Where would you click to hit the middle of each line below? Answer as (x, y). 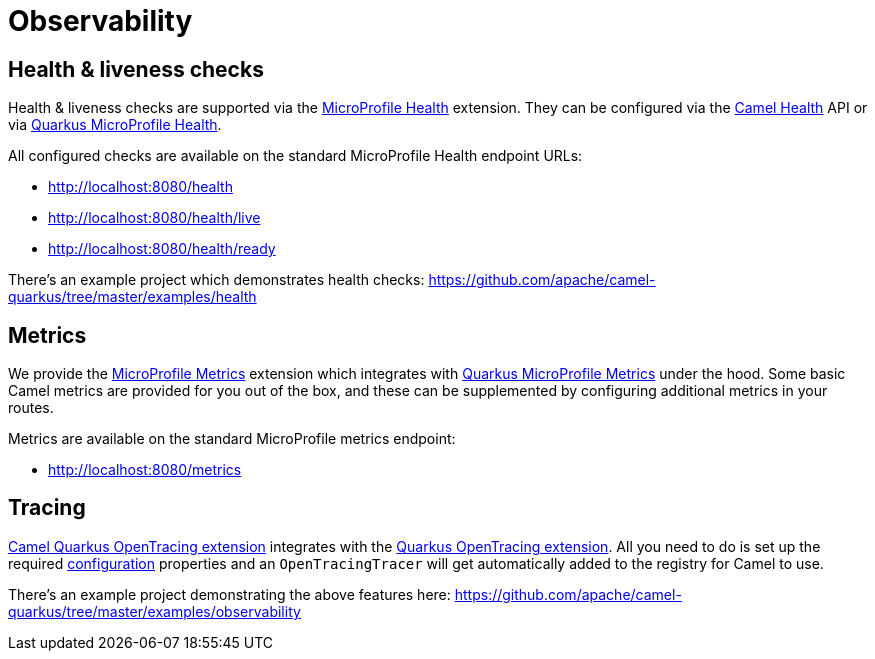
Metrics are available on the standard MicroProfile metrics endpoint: (232, 439)
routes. (31, 408)
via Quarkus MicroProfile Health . (115, 125)
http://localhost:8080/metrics (145, 470)
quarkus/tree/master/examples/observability (154, 611)
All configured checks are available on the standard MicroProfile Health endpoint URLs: (295, 156)
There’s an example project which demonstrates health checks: (216, 280)
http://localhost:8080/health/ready (162, 249)
